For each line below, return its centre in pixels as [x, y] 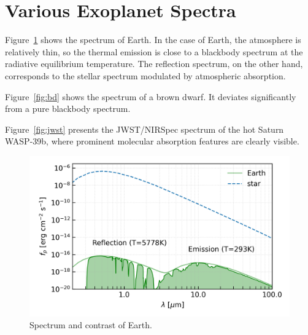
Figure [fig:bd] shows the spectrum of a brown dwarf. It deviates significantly [151, 96]
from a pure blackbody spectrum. [68, 108]
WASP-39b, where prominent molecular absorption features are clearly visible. [152, 141]
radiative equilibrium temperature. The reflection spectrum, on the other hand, [154, 64]
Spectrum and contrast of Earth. [91, 325]
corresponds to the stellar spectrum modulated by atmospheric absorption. [145, 75]
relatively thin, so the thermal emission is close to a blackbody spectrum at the [154, 51]
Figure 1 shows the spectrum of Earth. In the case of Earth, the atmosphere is [153, 40]
